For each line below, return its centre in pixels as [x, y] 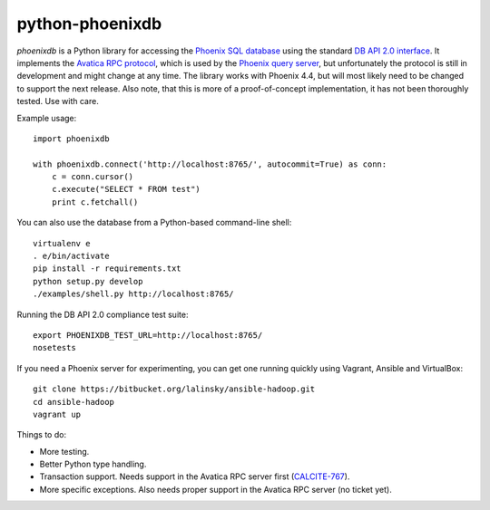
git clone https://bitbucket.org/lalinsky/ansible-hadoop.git [174, 389]
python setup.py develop [88, 281]
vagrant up [57, 414]
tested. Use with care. [58, 101]
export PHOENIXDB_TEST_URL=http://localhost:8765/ [148, 335]
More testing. [64, 451]
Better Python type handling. [93, 464]
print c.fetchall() [95, 202]
